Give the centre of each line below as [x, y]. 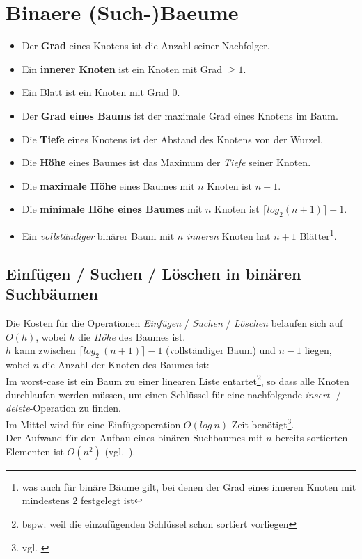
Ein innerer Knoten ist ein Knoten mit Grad [122, 68]
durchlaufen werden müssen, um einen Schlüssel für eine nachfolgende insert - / [173, 394]
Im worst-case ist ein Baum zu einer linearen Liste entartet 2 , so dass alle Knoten [178, 380]
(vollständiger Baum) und [221, 350]
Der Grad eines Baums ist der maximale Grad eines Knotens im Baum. [180, 115]
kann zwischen [45, 350]
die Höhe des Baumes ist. [132, 336]
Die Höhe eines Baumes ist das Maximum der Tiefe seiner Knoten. [166, 162]
